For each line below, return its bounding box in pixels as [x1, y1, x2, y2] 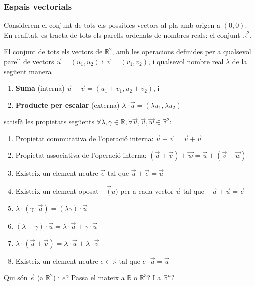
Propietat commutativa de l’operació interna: [15, 133, 154, 143]
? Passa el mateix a [65, 272, 125, 283]
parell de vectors [4, 56, 54, 66]
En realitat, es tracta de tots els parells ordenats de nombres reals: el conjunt [4, 29, 240, 40]
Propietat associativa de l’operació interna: [15, 149, 147, 160]
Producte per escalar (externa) [15, 99, 120, 110]
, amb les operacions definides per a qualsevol [112, 46, 251, 57]
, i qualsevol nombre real [148, 56, 224, 66]
